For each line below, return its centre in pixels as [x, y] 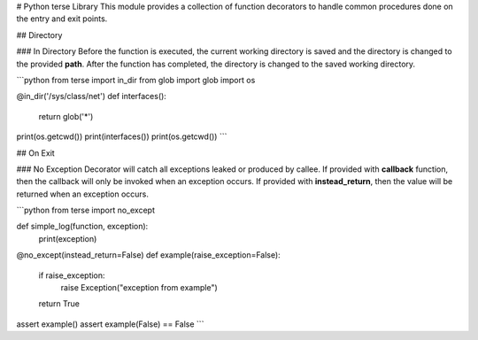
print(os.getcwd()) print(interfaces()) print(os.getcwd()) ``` [122, 136]
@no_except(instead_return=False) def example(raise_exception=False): [148, 255]
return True [59, 304]
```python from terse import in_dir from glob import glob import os [136, 80]
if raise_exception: [72, 275]
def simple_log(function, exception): [82, 227]
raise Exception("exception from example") [139, 288]
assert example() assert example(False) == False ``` [110, 324]
